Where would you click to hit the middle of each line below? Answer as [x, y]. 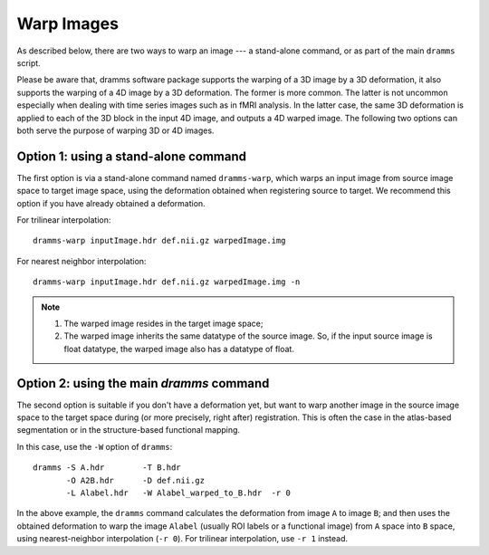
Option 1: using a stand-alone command [132, 156]
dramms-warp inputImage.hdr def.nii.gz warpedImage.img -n [167, 282]
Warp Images [68, 24]
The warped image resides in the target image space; [163, 323]
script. [29, 62]
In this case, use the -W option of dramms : [95, 446]
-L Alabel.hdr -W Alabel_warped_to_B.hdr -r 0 [179, 493]
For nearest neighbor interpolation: [81, 261]
